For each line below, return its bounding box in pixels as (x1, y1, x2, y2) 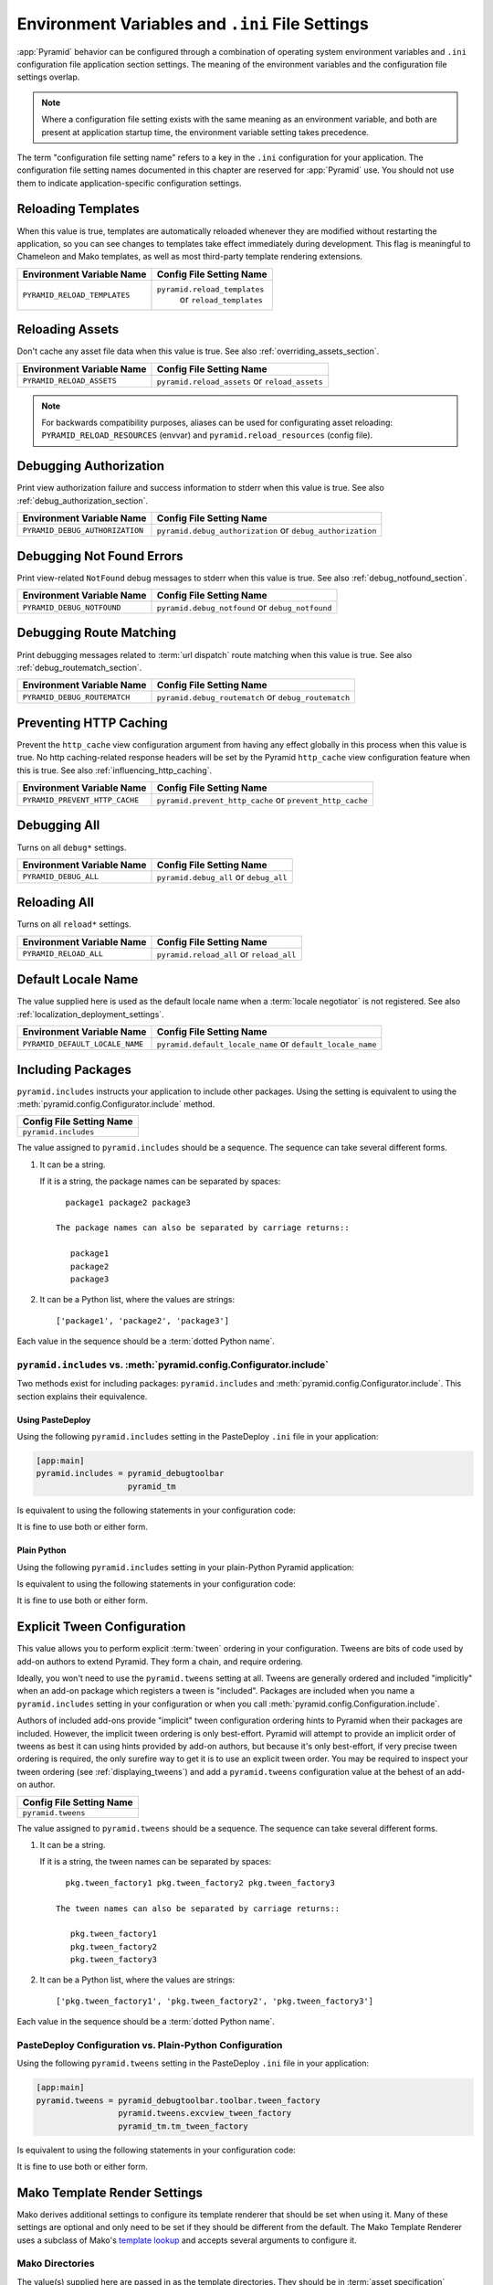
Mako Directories (16, 2258, 95, 2270)
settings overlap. (16, 71, 80, 82)
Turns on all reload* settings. (16, 919, 131, 930)
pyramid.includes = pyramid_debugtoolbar (36, 1468, 225, 1479)
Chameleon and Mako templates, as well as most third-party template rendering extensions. (16, 251, 363, 262)
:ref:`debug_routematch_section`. (16, 662, 142, 673)
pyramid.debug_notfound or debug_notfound (156, 601, 332, 614)
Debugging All (16, 818, 100, 834)
